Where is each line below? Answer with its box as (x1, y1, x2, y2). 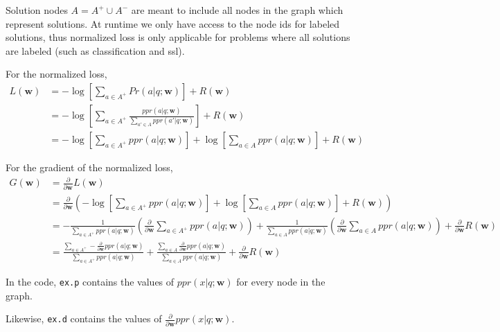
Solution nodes (6, 3, 68, 17)
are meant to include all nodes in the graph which (131, 3, 343, 17)
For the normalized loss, (6, 67, 107, 81)
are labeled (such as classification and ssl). (6, 43, 185, 58)
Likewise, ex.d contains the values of (6, 311, 162, 326)
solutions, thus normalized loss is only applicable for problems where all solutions (6, 30, 350, 44)
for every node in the (236, 274, 325, 289)
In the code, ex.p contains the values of (6, 274, 175, 289)
